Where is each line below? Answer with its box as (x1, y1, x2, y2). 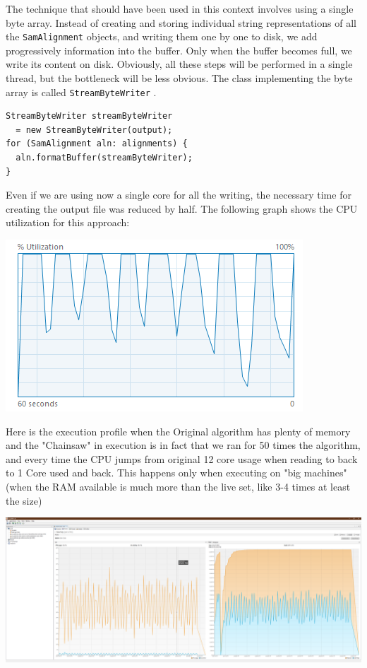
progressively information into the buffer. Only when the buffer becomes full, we (6, 42, 352, 57)
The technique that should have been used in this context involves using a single (6, 1, 354, 16)
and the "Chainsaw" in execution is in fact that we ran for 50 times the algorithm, (6, 438, 361, 452)
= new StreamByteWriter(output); (16, 124, 173, 135)
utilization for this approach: (6, 215, 130, 230)
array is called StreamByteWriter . (6, 84, 157, 99)
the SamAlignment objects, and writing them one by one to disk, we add (6, 29, 318, 44)
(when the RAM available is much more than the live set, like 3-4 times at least (6, 479, 351, 493)
